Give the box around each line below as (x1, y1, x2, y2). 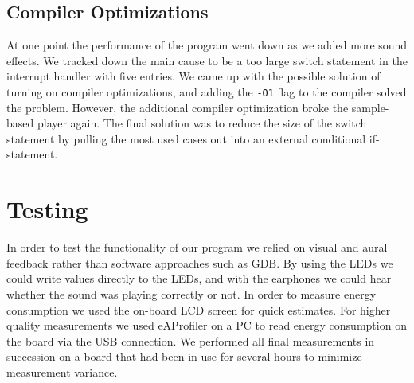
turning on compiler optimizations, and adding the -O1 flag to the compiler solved (6, 83, 407, 100)
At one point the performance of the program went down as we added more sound (6, 37, 408, 53)
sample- (351, 99, 389, 115)
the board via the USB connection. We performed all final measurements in (6, 332, 375, 349)
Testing (6, 193, 88, 225)
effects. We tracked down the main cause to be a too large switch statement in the (6, 52, 408, 68)
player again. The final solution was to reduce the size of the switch (37, 115, 367, 131)
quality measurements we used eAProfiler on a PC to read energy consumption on (6, 317, 407, 334)
